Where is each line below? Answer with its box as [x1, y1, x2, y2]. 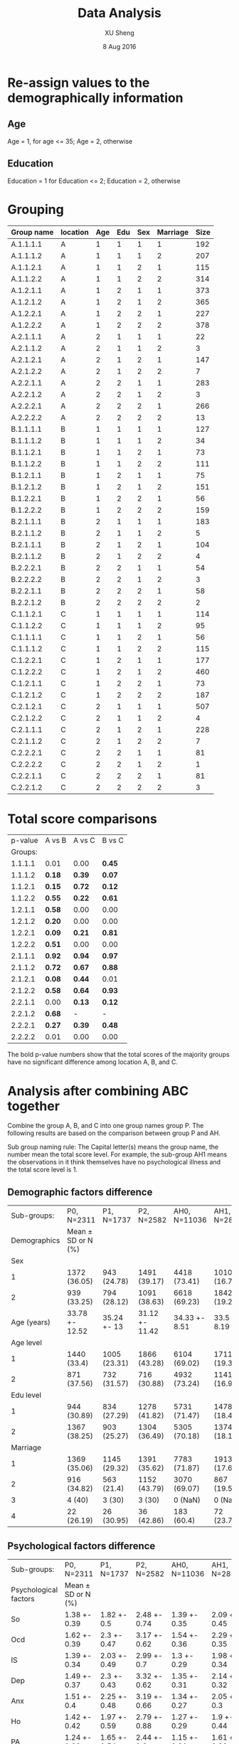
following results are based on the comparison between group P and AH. [7, 1129, 221, 1137]
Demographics [11, 1235, 60, 1245]
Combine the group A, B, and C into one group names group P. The [7, 1122, 204, 1130]
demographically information [7, 90, 184, 106]
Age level [11, 1338, 43, 1348]
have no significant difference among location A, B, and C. [7, 1058, 179, 1066]
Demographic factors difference [7, 1186, 153, 1198]
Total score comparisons [7, 811, 158, 826]
